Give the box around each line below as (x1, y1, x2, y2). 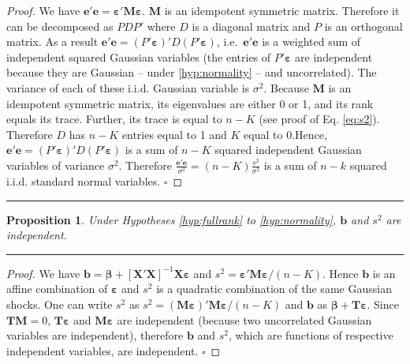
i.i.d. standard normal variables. (6, 173, 161, 190)
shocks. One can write (6, 296, 113, 313)
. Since (367, 296, 399, 313)
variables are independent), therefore (6, 327, 184, 343)
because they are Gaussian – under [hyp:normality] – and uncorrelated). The (6, 64, 377, 81)
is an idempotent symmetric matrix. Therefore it (164, 2, 400, 18)
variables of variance (6, 156, 105, 173)
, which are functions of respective (229, 327, 393, 343)
